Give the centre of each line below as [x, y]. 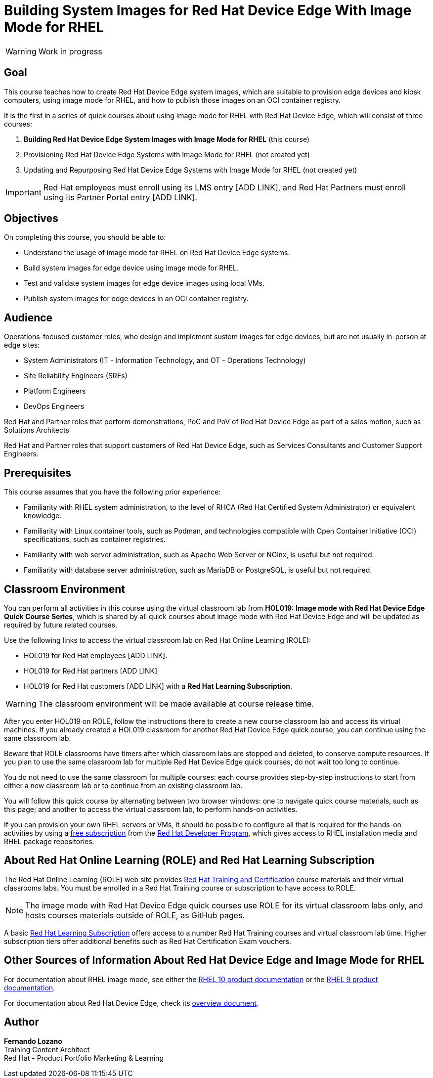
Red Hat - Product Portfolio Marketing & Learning [84, 1058]
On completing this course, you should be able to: [85, 237]
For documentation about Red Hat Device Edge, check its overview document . [131, 1003]
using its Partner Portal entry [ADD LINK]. [120, 197]
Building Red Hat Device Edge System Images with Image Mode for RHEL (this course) [167, 139]
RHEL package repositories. [49, 841]
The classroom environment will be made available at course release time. [176, 703]
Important [23, 192]
